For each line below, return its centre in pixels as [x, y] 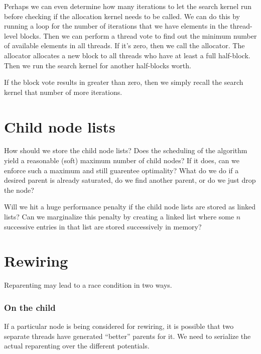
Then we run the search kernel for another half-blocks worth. [98, 65]
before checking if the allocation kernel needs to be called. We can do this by [122, 16]
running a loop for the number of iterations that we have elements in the [116, 26]
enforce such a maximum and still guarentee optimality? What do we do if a [121, 170]
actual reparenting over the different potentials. [77, 346]
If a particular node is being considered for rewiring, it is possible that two [119, 326]
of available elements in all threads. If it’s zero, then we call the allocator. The [124, 45]
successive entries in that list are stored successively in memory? [103, 226]
